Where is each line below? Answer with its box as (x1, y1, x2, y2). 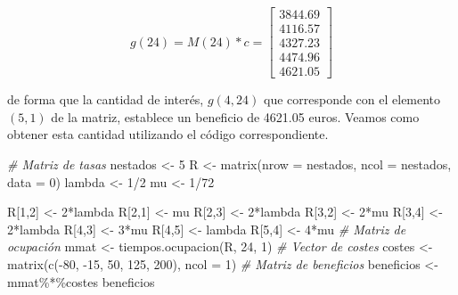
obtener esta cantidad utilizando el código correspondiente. (7, 125, 329, 143)
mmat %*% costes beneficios (7, 272, 155, 291)
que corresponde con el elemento (263, 90, 441, 109)
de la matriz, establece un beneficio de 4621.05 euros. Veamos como (51, 107, 420, 126)
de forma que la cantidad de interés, (7, 90, 204, 109)
